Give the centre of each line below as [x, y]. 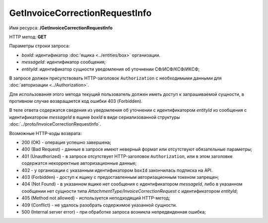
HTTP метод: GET [28, 37]
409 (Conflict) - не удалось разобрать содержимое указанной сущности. [99, 205]
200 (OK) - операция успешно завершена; [66, 143]
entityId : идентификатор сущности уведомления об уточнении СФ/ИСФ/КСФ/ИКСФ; [111, 69]
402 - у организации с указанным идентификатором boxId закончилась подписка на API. [117, 170]
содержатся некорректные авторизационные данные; [79, 163]
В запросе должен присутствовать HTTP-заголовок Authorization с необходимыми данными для [115, 78]
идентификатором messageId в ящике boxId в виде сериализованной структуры [95, 117]
